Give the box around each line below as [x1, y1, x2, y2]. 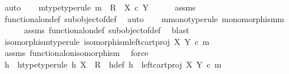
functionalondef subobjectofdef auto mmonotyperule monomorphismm [4, 12, 284, 24]
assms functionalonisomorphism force [4, 47, 149, 59]
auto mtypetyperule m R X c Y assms [4, 1, 196, 13]
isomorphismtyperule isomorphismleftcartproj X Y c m [4, 35, 210, 47]
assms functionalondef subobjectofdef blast [24, 24, 189, 36]
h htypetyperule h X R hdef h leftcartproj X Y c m [4, 58, 222, 70]
